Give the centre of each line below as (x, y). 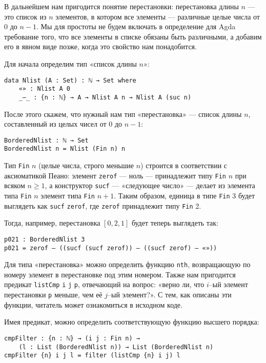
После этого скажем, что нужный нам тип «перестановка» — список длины (123, 114)
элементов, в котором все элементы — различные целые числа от (158, 16)
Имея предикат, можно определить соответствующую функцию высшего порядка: (132, 322)
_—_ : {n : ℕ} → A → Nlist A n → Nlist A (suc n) (105, 97)
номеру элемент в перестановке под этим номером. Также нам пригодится (120, 274)
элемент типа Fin (68, 195)
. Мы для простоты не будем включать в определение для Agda (136, 26)
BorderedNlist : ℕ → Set (46, 140)
